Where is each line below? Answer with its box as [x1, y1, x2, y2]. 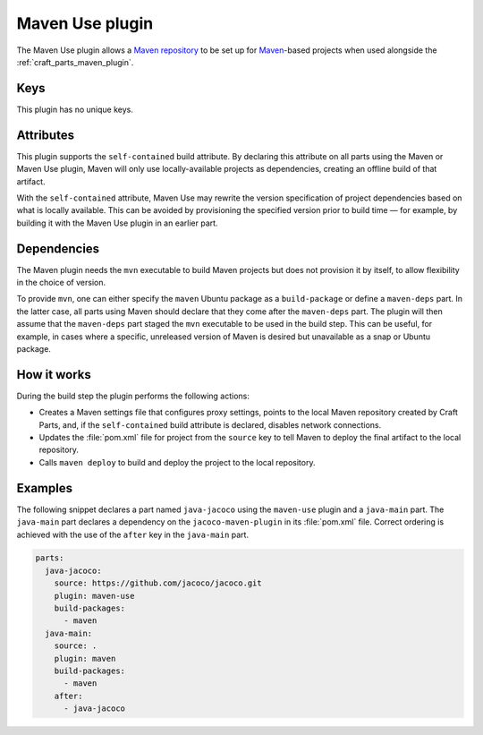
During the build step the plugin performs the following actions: [16, 390, 250, 401]
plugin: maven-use [54, 591, 135, 601]
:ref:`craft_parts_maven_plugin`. [16, 56, 134, 67]
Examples [16, 480, 73, 496]
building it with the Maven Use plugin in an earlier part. [16, 218, 218, 228]
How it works [16, 367, 91, 382]
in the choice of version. [16, 278, 106, 287]
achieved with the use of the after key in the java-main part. [16, 529, 250, 540]
